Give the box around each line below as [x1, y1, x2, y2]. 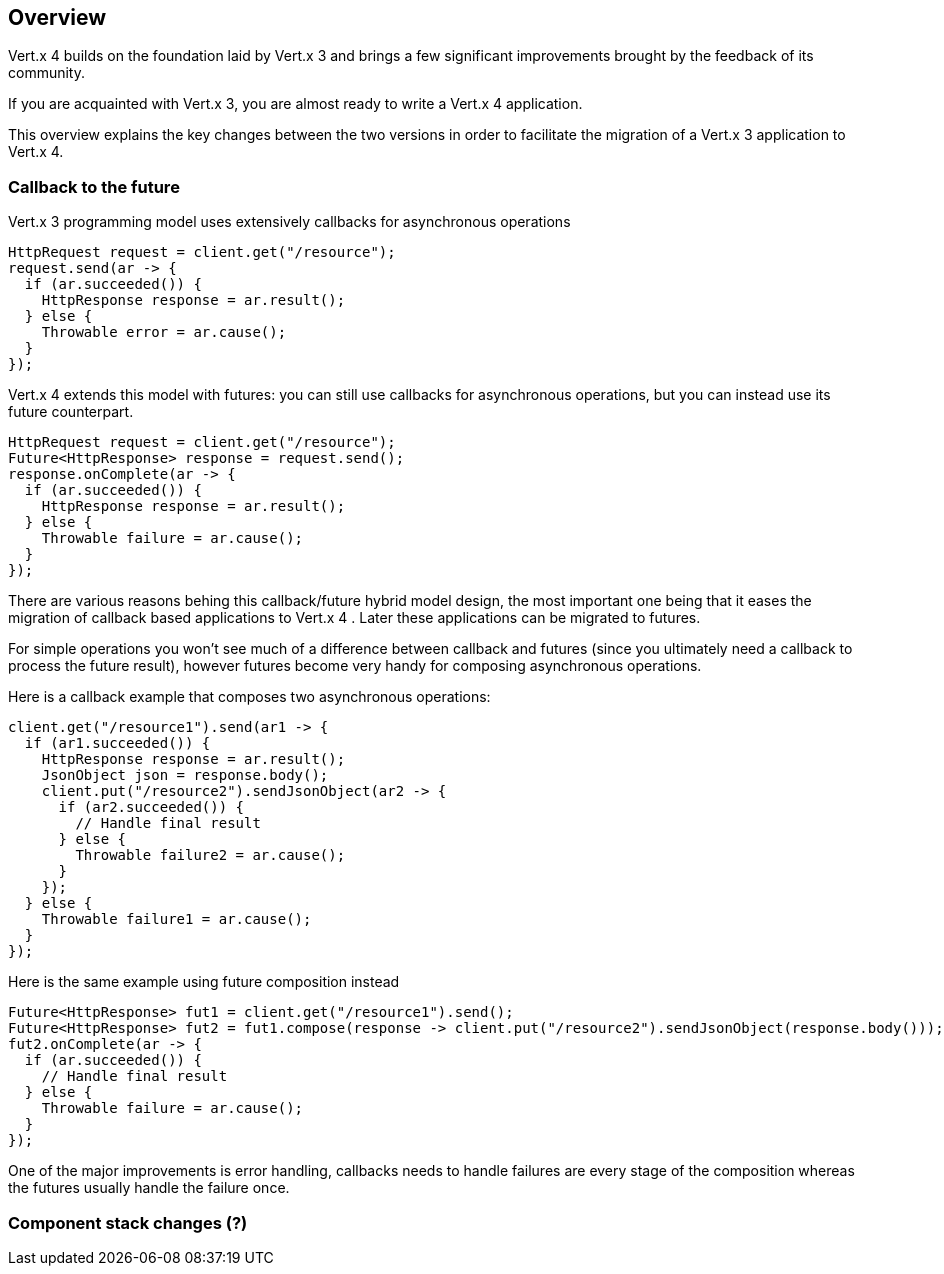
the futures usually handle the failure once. [8, 1179, 290, 1197]
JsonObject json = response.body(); [41, 767, 329, 784]
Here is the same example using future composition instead [8, 973, 400, 991]
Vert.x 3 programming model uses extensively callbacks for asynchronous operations [8, 213, 571, 231]
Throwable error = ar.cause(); [41, 324, 287, 341]
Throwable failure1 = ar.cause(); [41, 911, 312, 928]
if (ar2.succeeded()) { [58, 799, 245, 816]
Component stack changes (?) [8, 1212, 248, 1233]
